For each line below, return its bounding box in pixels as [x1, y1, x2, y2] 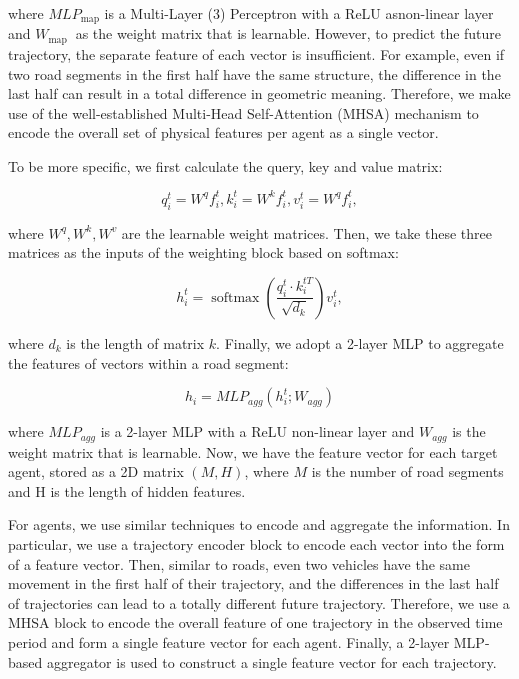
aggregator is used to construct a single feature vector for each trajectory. [46, 651, 497, 672]
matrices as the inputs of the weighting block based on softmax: [8, 242, 399, 263]
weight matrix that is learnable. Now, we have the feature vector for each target [8, 441, 498, 462]
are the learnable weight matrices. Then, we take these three [121, 222, 492, 243]
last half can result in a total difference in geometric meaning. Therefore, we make [8, 83, 511, 104]
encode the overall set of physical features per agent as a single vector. [8, 122, 439, 143]
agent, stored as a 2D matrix [8, 461, 184, 482]
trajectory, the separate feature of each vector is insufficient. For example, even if [8, 43, 505, 64]
